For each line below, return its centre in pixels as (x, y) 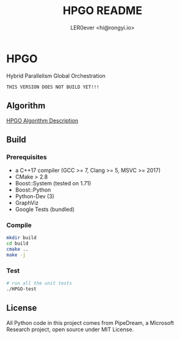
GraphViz (27, 203)
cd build (17, 244)
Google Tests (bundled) (45, 209)
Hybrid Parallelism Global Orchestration (56, 76)
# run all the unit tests (39, 283)
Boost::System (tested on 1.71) (53, 184)
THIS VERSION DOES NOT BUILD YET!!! (53, 87)
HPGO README (103, 11)
